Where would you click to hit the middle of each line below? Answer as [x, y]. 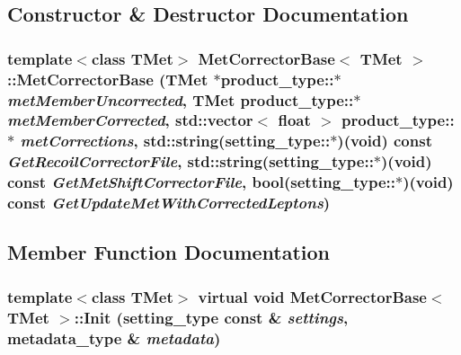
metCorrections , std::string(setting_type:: [175, 141]
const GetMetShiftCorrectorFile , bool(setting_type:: [202, 182]
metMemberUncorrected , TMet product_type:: [181, 99]
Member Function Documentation [169, 252]
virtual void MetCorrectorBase [312, 296]
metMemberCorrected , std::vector [130, 120]
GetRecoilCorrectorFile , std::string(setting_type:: [191, 161]
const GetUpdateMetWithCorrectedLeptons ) [169, 203]
